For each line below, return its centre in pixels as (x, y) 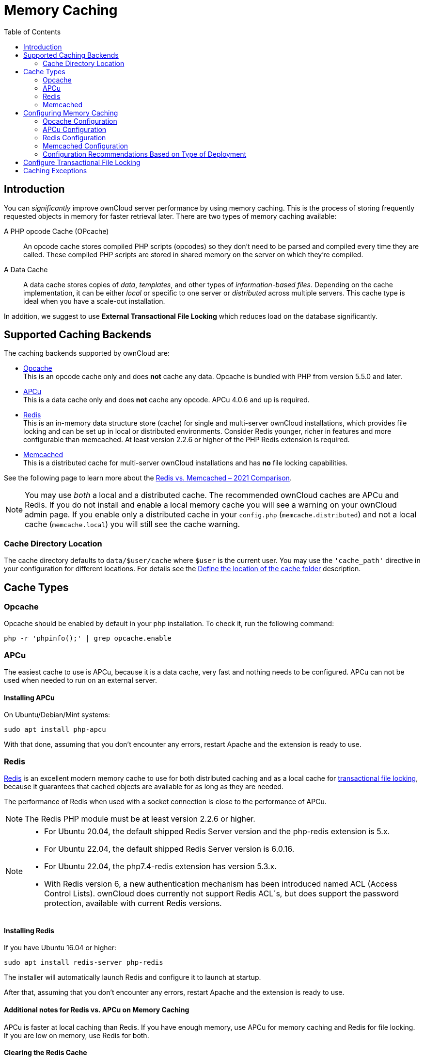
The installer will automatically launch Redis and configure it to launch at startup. (133, 977)
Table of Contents (32, 32)
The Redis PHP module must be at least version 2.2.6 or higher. (140, 819)
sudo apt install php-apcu (55, 730)
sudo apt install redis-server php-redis (84, 963)
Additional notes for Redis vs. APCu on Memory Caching (97, 1009)
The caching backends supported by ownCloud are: (87, 353)
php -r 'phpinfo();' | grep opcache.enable (88, 638)
